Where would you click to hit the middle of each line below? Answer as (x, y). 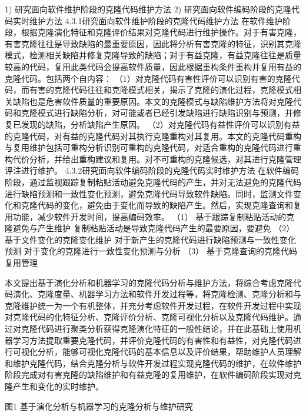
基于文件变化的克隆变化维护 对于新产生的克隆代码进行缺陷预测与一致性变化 (150, 239)
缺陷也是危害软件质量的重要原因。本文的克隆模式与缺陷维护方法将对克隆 (153, 101)
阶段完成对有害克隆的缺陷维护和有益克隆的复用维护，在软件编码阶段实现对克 (153, 375)
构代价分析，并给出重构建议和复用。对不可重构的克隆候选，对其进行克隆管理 (153, 159)
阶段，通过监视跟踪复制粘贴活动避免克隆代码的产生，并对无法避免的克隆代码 (153, 182)
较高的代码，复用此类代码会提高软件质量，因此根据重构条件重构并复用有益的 (153, 66)
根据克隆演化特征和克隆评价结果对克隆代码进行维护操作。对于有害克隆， (161, 32)
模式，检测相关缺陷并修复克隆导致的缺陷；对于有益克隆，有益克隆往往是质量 (153, 55)
